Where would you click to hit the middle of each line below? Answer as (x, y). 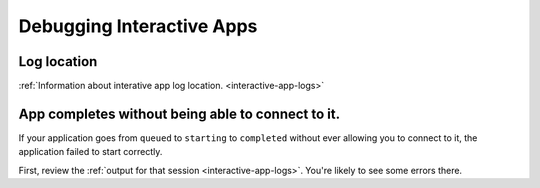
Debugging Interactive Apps (138, 26)
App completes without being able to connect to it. (179, 113)
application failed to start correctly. (90, 152)
